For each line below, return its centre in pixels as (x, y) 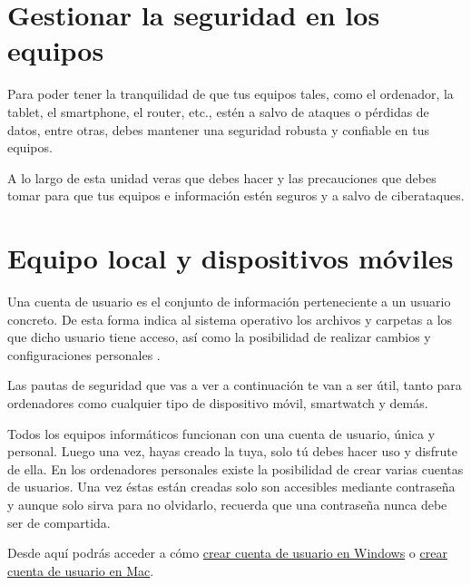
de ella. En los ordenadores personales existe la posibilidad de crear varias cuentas (235, 468)
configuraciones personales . (84, 354)
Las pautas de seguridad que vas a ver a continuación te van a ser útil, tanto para (235, 385)
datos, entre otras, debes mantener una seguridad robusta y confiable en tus (218, 129)
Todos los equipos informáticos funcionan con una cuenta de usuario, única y (221, 433)
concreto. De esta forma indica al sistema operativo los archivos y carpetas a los (230, 319)
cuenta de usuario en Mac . (81, 570)
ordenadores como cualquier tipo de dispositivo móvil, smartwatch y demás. (218, 402)
